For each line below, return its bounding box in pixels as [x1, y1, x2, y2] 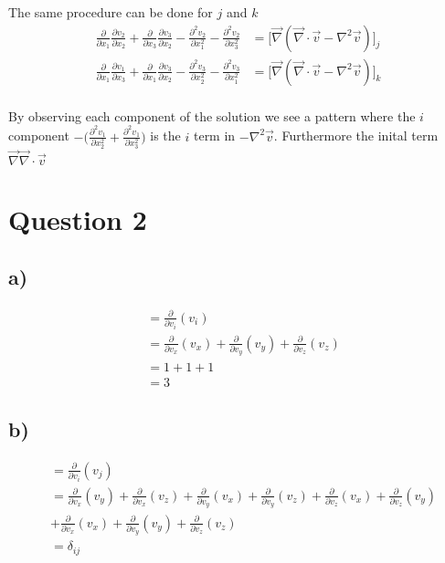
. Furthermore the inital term [273, 126, 439, 145]
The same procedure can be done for [8, 3, 213, 21]
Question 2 [8, 200, 147, 237]
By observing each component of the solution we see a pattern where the [8, 106, 416, 125]
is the [150, 126, 181, 145]
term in [193, 126, 236, 145]
